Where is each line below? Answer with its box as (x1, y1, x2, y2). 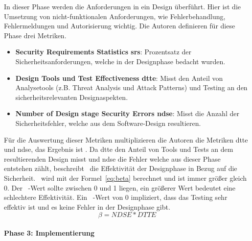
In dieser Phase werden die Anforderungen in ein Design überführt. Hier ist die (4, 1, 241, 11)
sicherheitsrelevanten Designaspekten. (15, 92, 128, 102)
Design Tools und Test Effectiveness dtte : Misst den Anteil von (15, 72, 223, 83)
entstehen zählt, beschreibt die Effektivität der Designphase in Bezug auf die (4, 163, 237, 173)
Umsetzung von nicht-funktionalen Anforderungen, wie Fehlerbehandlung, (4, 11, 226, 21)
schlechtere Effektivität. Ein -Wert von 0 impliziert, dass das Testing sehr (4, 192, 228, 202)
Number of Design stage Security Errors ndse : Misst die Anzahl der (15, 108, 239, 119)
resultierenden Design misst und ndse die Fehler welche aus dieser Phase (4, 153, 221, 164)
